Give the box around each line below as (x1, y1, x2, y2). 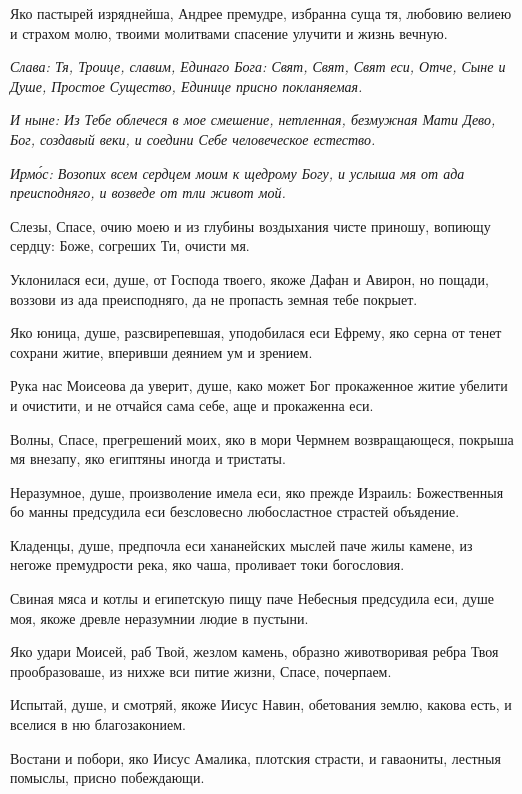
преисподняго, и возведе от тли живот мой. (10, 182, 286, 203)
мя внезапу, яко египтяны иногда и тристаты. (10, 448, 286, 469)
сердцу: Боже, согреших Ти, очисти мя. (10, 235, 250, 256)
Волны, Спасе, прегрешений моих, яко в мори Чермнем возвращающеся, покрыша (10, 428, 514, 449)
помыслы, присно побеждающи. (10, 767, 205, 788)
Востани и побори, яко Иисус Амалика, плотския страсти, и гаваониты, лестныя (10, 747, 501, 768)
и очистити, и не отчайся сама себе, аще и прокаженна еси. (10, 394, 374, 415)
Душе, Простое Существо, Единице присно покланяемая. (10, 75, 363, 96)
